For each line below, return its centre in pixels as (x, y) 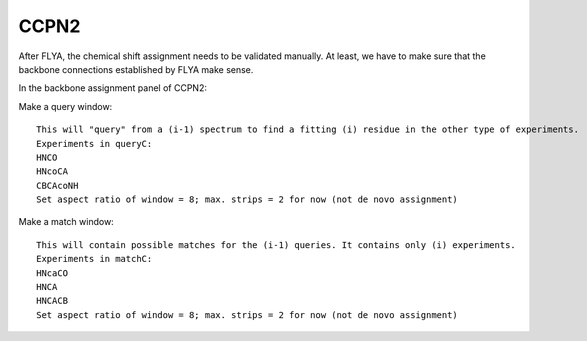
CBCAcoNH (57, 185)
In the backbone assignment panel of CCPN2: (112, 88)
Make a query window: (65, 106)
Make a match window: (66, 222)
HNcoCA (52, 171)
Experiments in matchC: (94, 259)
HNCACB (52, 301)
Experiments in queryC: (94, 143)
